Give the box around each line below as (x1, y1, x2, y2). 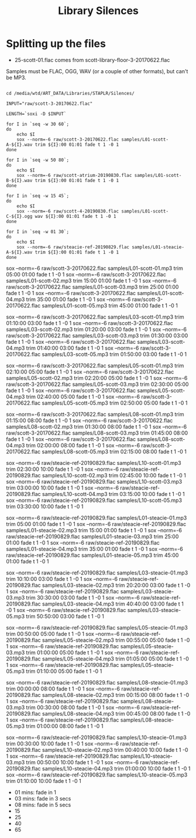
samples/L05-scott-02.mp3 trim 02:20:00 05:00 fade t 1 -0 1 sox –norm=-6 (6, 374, 188, 381)
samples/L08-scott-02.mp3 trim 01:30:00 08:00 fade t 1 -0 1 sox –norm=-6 (6, 423, 187, 430)
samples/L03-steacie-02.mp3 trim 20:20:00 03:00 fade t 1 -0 (42, 582, 191, 589)
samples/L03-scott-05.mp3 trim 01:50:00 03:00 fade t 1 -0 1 (42, 350, 187, 358)
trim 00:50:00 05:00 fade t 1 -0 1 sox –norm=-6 (6, 630, 120, 637)
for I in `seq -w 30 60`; (6, 121, 69, 127)
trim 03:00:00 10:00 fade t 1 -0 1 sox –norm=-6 (6, 484, 119, 491)
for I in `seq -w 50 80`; (6, 157, 69, 163)
